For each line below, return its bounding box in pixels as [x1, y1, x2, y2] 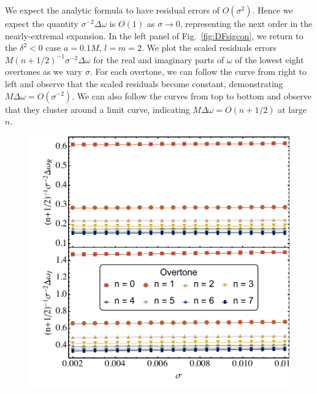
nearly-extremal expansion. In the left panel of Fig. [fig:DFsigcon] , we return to [5, 29, 304, 42]
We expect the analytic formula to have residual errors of [5, 4, 220, 16]
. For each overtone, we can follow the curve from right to [90, 65, 307, 78]
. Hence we [252, 4, 293, 16]
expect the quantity [5, 17, 78, 29]
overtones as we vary [5, 65, 83, 78]
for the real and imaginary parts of [93, 53, 224, 66]
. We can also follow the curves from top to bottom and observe [72, 89, 311, 102]
